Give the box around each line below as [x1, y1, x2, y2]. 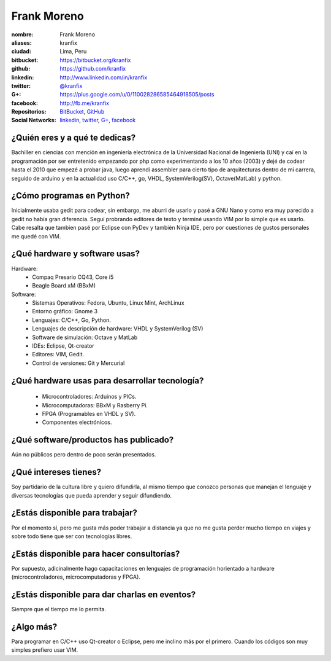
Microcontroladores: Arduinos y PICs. [42, 393, 137, 401]
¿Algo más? [11, 621, 58, 632]
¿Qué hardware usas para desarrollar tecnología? [11, 375, 204, 386]
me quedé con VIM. [11, 232, 61, 240]
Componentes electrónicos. [42, 418, 112, 426]
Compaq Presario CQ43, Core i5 [32, 273, 114, 281]
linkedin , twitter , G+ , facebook [59, 117, 136, 124]
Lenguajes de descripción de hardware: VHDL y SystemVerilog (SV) [32, 325, 204, 332]
